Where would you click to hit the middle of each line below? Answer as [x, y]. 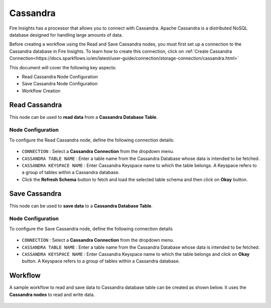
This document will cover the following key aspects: [63, 67]
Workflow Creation [41, 91]
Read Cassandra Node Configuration [60, 76]
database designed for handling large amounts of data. [66, 35]
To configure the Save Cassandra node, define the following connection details [91, 229]
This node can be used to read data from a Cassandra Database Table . [84, 117]
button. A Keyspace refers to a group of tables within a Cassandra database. [101, 261]
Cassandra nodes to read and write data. [52, 294]
